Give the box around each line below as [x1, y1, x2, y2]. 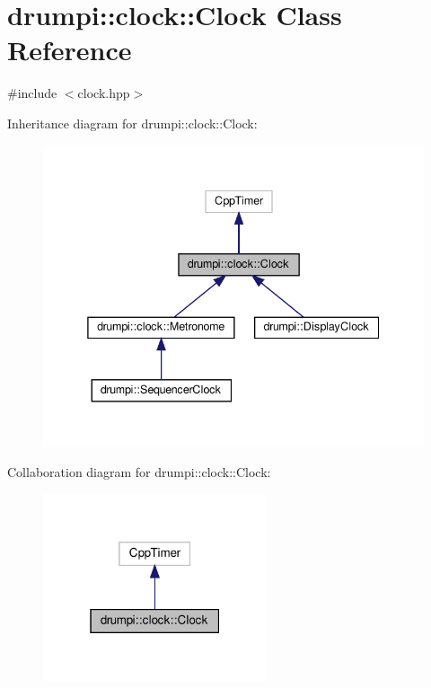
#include [7, 84, 57, 102]
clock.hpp [77, 84, 130, 102]
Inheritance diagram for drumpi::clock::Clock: [7, 113, 258, 132]
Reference [7, 31, 132, 68]
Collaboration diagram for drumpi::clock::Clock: [7, 463, 271, 481]
